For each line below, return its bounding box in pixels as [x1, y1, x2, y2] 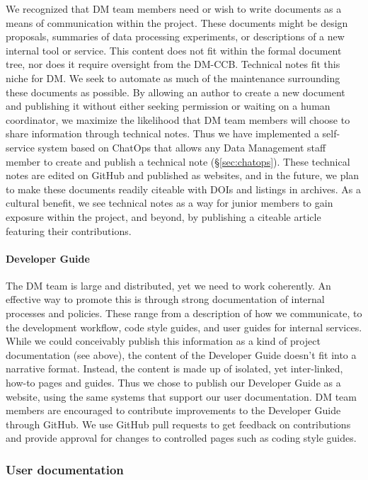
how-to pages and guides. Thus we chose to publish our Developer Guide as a [6, 375, 341, 390]
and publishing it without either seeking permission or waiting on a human [6, 98, 330, 113]
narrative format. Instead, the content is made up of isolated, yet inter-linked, [6, 361, 343, 376]
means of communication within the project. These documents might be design [6, 15, 348, 30]
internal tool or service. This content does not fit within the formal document [6, 42, 342, 57]
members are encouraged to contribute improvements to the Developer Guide [6, 403, 341, 418]
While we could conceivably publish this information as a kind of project [6, 333, 321, 348]
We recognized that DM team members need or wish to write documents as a [6, 1, 342, 16]
